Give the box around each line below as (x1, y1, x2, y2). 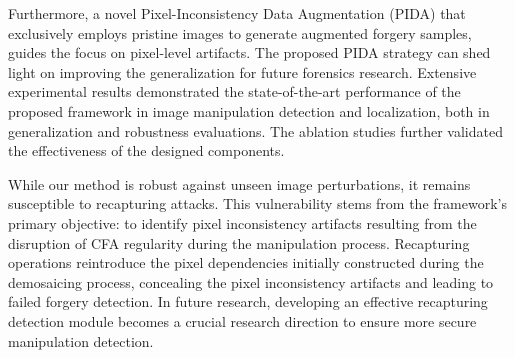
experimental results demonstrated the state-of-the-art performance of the (8, 81, 461, 102)
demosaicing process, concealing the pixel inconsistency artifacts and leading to (8, 271, 494, 292)
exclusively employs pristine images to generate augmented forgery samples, (8, 22, 472, 43)
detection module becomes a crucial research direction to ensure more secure (8, 310, 477, 331)
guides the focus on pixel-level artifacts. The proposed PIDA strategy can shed (8, 42, 491, 63)
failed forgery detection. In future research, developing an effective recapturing (8, 291, 488, 312)
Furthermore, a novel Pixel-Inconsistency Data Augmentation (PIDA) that (8, 3, 466, 23)
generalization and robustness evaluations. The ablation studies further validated (8, 120, 503, 141)
